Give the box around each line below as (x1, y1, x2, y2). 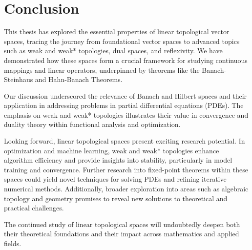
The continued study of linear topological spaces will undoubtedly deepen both (4, 219, 240, 229)
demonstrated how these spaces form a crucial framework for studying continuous (4, 55, 248, 65)
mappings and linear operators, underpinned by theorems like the (4, 64, 200, 75)
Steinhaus (4, 74, 33, 84)
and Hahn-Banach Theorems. (35, 74, 123, 84)
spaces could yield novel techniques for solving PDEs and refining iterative (4, 174, 227, 184)
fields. (4, 238, 21, 248)
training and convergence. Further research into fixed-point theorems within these (4, 164, 249, 174)
